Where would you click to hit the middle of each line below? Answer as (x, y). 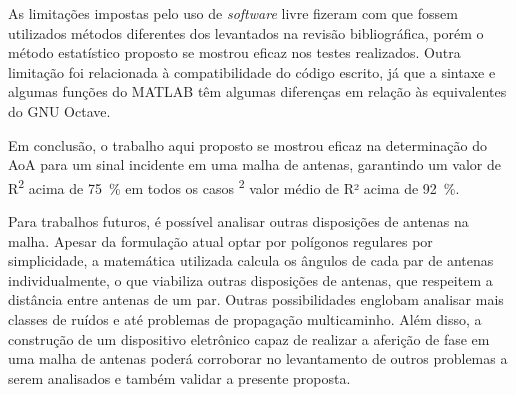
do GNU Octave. (59, 110)
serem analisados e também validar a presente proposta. (179, 377)
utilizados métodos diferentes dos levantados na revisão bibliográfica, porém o (246, 32)
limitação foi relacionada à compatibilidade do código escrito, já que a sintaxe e (252, 71)
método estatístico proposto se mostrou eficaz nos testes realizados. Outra (234, 52)
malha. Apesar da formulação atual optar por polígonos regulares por (220, 240)
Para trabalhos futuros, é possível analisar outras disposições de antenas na (238, 221)
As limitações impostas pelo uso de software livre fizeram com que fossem (233, 13)
